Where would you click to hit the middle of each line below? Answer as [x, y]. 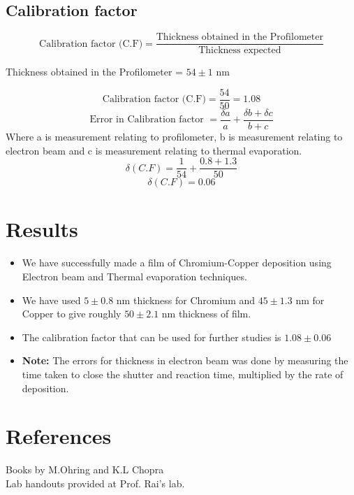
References [59, 436]
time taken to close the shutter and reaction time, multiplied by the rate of [183, 374]
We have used [51, 300]
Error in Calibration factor [147, 120]
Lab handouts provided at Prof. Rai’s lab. [95, 483]
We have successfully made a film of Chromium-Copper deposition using [177, 263]
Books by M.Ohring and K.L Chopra [85, 469]
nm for [310, 300]
